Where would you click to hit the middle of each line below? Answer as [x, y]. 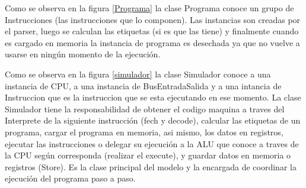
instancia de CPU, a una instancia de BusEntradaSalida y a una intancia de [143, 85]
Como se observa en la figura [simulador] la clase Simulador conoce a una [138, 74]
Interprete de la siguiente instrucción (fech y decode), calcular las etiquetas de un [153, 120]
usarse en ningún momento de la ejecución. [83, 54]
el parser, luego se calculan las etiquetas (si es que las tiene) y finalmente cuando [152, 31]
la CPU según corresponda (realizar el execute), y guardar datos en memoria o [148, 155]
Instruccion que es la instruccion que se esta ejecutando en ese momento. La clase [153, 97]
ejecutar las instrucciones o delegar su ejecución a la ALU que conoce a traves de [152, 143]
